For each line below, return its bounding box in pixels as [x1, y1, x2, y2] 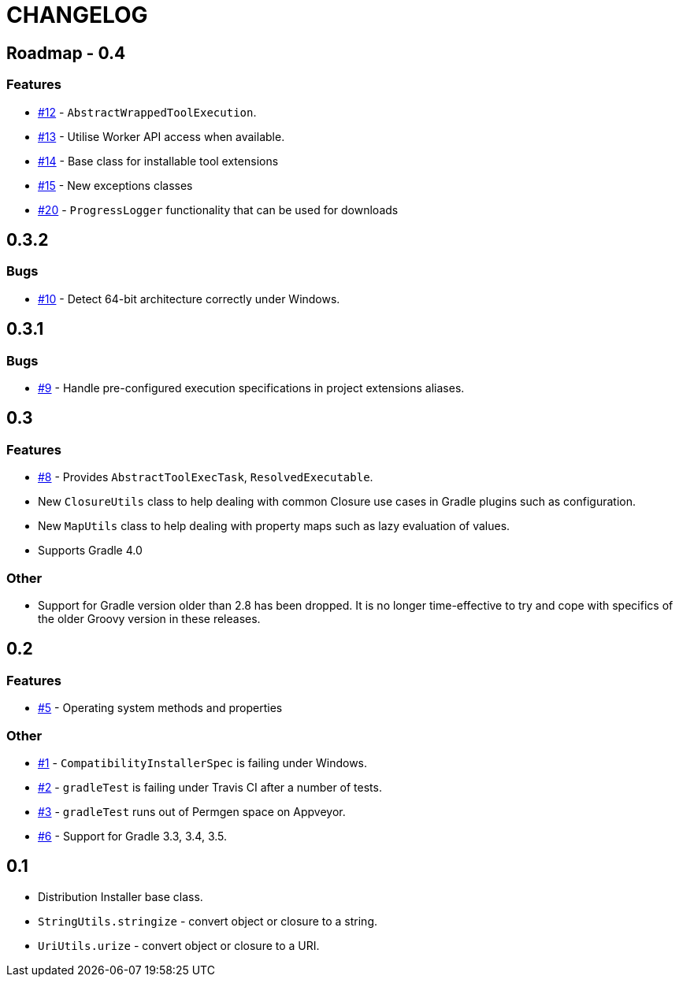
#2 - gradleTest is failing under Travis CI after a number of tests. [38, 780, 382, 794]
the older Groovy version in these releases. [38, 611, 261, 625]
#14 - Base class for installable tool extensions [38, 154, 279, 168]
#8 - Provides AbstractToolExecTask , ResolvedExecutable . [38, 470, 373, 484]
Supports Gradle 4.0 [38, 543, 143, 558]
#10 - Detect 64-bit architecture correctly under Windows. [38, 291, 340, 306]
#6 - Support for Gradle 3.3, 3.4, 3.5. [38, 829, 228, 843]
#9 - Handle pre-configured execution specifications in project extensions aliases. [38, 380, 465, 395]
